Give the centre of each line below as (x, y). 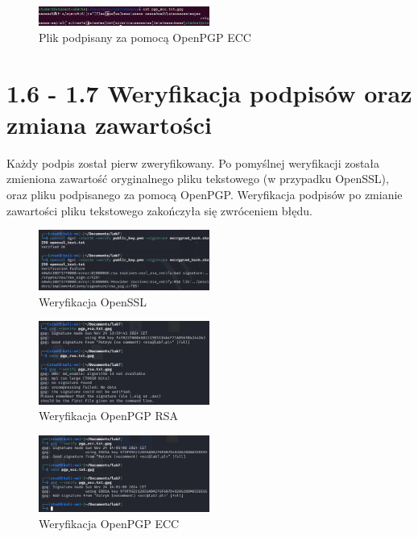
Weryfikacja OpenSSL (93, 301)
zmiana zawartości (109, 124)
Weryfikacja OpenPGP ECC (109, 523)
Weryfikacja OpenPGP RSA (109, 416)
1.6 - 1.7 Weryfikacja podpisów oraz (209, 92)
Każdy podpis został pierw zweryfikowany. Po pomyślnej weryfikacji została (193, 162)
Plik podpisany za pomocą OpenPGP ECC (145, 37)
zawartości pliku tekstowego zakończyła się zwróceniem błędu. (159, 210)
